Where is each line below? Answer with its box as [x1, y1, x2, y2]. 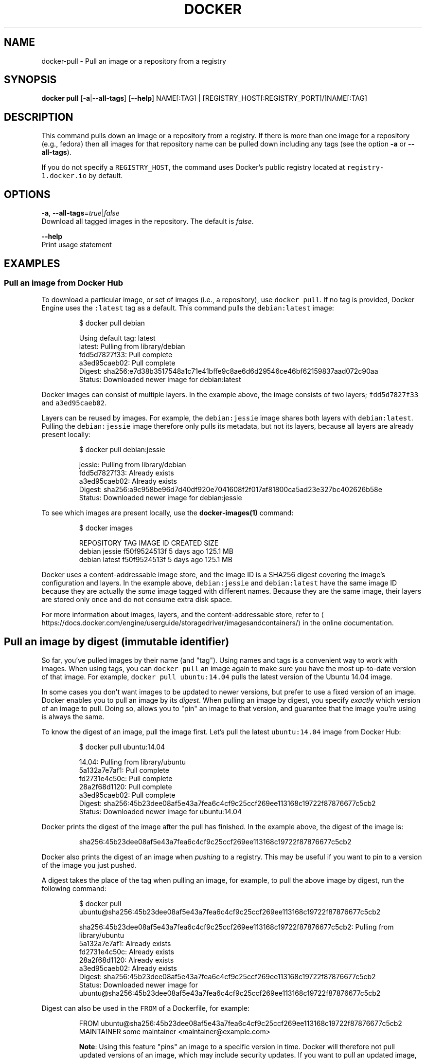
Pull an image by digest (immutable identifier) [4, 635, 230, 648]
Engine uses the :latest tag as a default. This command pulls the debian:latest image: [41, 304, 334, 312]
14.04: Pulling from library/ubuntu [79, 758, 186, 767]
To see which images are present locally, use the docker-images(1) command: [41, 509, 294, 517]
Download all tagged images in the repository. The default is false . [41, 217, 254, 226]
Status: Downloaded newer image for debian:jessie [79, 493, 242, 502]
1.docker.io [41, 172, 87, 180]
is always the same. [41, 713, 105, 721]
